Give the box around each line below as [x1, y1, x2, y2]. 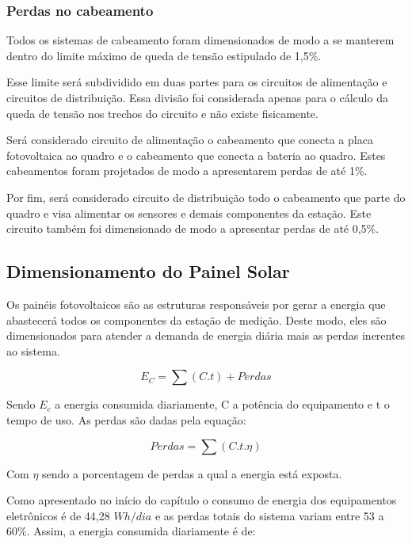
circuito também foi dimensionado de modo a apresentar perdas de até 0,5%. [6, 220, 380, 237]
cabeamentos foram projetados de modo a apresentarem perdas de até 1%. [6, 162, 368, 179]
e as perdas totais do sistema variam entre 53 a [154, 507, 384, 523]
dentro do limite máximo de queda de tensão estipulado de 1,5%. [6, 47, 322, 63]
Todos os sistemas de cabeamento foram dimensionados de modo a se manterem [6, 32, 395, 48]
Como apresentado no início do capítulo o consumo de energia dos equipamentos [6, 492, 397, 508]
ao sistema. [6, 342, 60, 359]
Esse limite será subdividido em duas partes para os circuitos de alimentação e [6, 74, 387, 90]
